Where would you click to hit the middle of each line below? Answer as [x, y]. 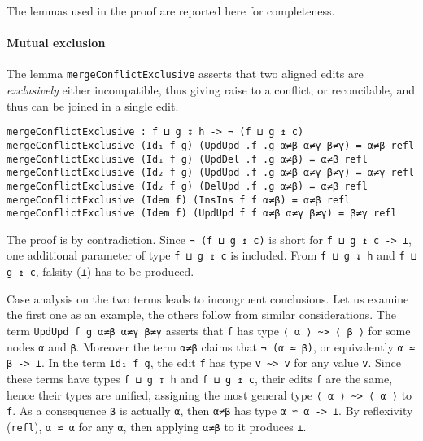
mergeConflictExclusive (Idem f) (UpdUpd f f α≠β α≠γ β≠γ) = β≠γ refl [202, 214]
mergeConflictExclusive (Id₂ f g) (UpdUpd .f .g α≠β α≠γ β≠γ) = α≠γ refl [211, 173]
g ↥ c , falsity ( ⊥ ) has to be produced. [100, 271]
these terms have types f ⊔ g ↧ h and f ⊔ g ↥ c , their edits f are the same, [200, 378]
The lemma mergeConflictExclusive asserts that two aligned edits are [185, 74]
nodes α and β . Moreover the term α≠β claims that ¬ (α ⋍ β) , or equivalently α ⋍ [211, 346]
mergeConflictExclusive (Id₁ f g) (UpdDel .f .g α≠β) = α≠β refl [187, 159]
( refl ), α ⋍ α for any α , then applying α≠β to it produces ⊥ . [157, 426]
